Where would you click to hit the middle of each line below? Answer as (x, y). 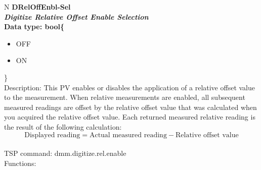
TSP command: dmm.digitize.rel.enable (65, 153)
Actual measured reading (128, 135)
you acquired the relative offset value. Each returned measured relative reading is (130, 117)
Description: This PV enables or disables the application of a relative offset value (130, 87)
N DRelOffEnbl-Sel (37, 7)
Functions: (20, 163)
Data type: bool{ (34, 26)
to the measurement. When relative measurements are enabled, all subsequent (125, 97)
